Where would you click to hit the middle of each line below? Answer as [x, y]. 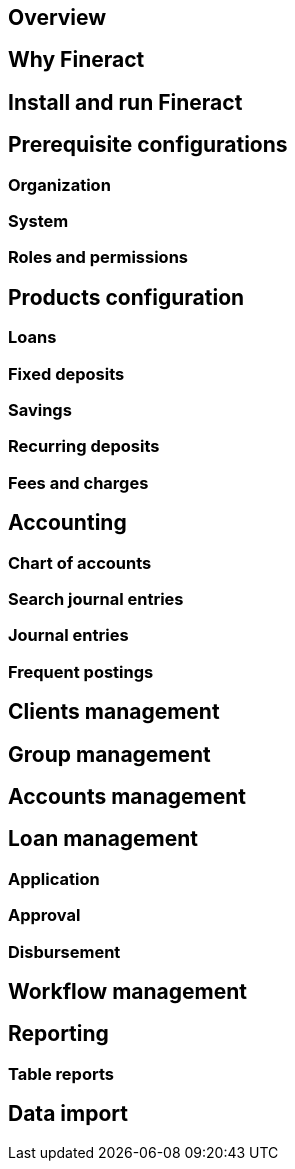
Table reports [61, 1073]
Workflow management [127, 992]
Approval [44, 915]
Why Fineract [76, 60]
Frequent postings [81, 671]
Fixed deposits [66, 373]
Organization [59, 184]
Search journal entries [96, 599]
